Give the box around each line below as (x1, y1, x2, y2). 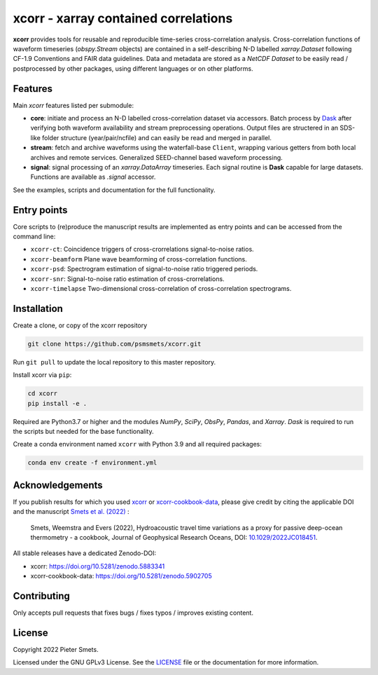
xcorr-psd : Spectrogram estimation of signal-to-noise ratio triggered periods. (30, 265, 258, 273)
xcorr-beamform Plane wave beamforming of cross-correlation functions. (30, 254, 248, 263)
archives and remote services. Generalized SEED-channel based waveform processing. (30, 153, 283, 161)
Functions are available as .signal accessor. (30, 172, 156, 182)
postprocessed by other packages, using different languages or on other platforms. (13, 64, 253, 73)
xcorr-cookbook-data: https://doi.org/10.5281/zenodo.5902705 (30, 572, 213, 580)
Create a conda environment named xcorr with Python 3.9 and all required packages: (13, 440, 262, 449)
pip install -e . (27, 400, 87, 407)
